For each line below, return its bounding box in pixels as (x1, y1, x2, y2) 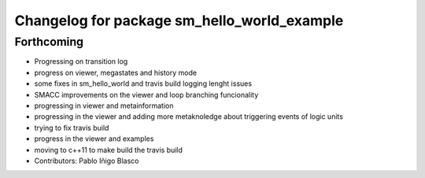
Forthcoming (14, 35, 84, 49)
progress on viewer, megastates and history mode (34, 68, 197, 77)
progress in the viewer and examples (34, 134, 154, 143)
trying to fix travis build (34, 123, 109, 132)
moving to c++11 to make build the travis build (34, 145, 183, 154)
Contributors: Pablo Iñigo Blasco (34, 156, 139, 165)
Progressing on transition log (34, 57, 128, 66)
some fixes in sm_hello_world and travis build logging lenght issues (34, 79, 252, 88)
